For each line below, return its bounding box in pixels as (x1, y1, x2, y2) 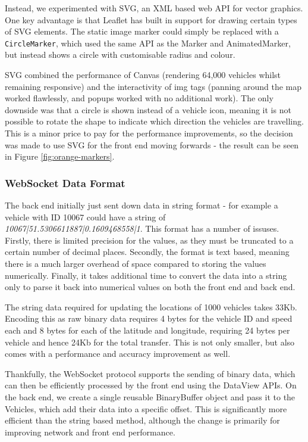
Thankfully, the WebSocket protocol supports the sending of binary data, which (5, 367, 296, 379)
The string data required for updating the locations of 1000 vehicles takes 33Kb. (5, 300, 297, 313)
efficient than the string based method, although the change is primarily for (5, 414, 280, 427)
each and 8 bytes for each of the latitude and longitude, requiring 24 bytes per (5, 323, 290, 336)
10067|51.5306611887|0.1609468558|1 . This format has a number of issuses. (5, 222, 279, 235)
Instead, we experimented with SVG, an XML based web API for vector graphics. (5, 2, 303, 14)
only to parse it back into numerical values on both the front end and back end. (5, 281, 296, 293)
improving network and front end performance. (5, 425, 175, 438)
